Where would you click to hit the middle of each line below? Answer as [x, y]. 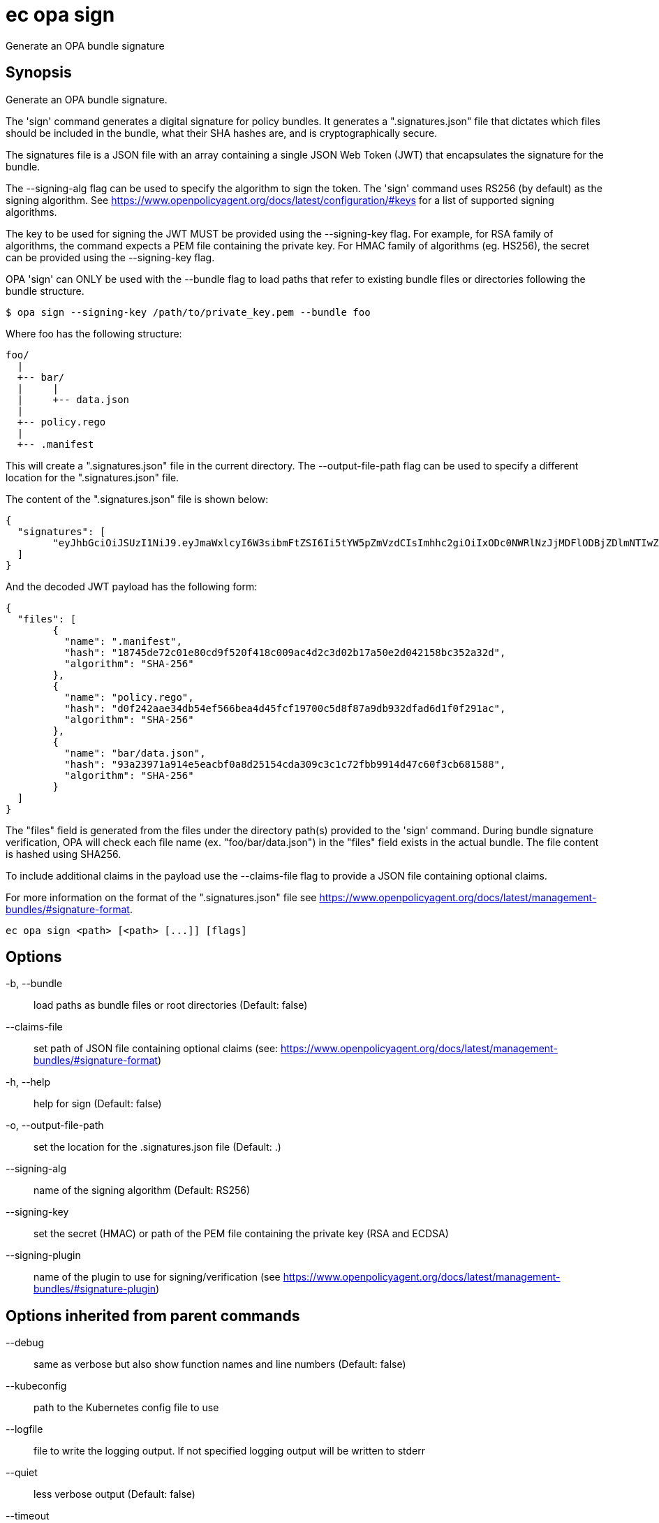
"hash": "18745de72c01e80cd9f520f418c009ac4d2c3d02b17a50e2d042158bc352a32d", [285, 652]
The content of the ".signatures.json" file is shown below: [137, 499]
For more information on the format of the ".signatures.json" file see [161, 897]
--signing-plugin [43, 1255]
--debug [25, 1343]
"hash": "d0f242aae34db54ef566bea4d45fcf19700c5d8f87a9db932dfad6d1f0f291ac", [285, 708]
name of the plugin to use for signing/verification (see [157, 1277]
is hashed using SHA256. [64, 854]
